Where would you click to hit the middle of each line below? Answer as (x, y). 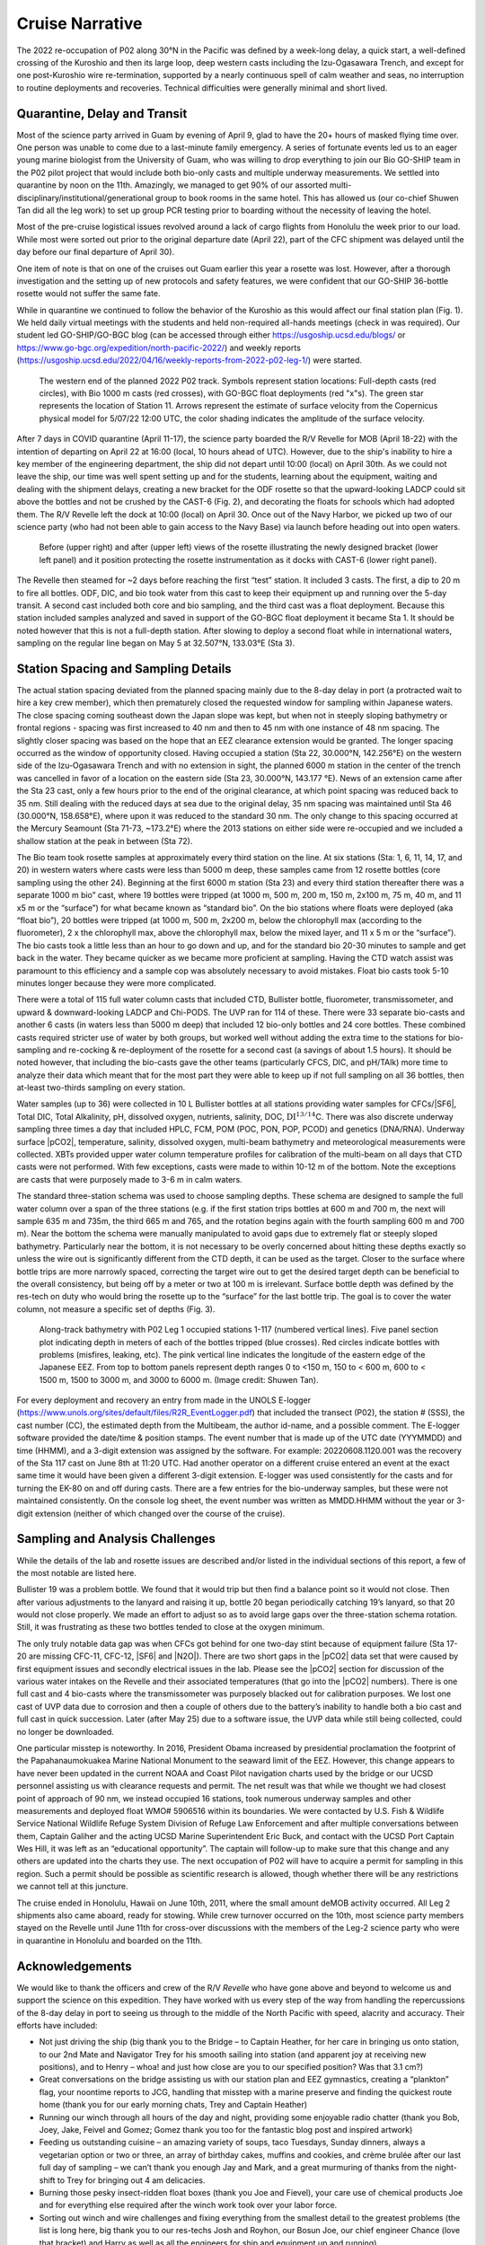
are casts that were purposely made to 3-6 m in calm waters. (129, 1179)
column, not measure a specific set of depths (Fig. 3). (116, 1309)
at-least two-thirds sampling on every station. (101, 1087)
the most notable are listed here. (76, 1572)
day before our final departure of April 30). (96, 252)
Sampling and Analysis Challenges (116, 1539)
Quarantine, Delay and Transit (102, 114)
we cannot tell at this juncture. (73, 1887)
